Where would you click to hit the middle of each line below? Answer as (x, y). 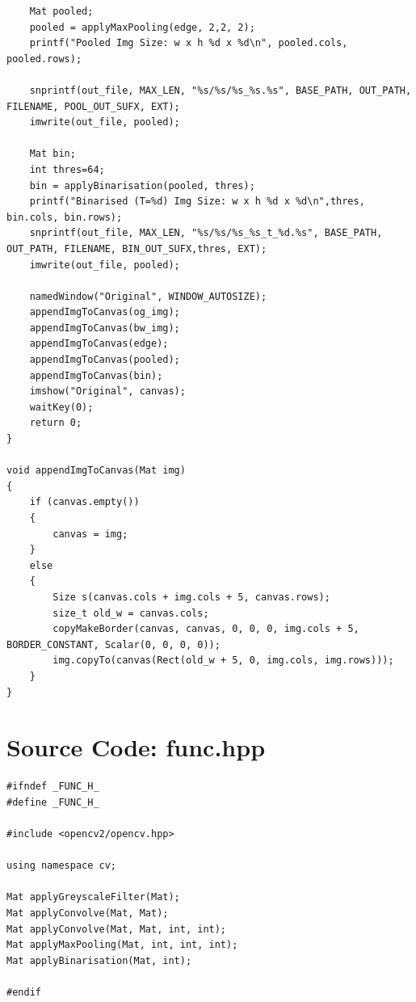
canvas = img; (90, 534)
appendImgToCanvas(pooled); (105, 360)
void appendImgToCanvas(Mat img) (96, 471)
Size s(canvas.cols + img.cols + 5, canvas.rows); (191, 597)
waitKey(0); (61, 407)
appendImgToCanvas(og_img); (105, 312)
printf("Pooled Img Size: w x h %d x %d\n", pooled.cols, (189, 43)
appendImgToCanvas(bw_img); (105, 328)
